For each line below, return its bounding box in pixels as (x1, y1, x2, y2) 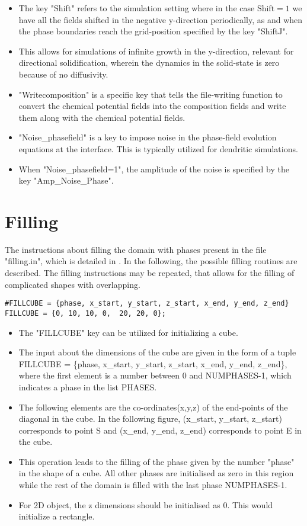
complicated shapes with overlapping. (5, 278, 140, 290)
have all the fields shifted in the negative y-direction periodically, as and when (18, 13, 303, 25)
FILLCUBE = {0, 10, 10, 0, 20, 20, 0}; (5, 309, 167, 317)
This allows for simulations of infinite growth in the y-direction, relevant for (18, 44, 294, 57)
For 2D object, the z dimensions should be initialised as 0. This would (18, 498, 273, 511)
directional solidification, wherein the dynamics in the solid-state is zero (18, 56, 280, 69)
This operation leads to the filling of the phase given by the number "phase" (18, 455, 295, 467)
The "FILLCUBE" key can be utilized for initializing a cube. (18, 326, 238, 338)
